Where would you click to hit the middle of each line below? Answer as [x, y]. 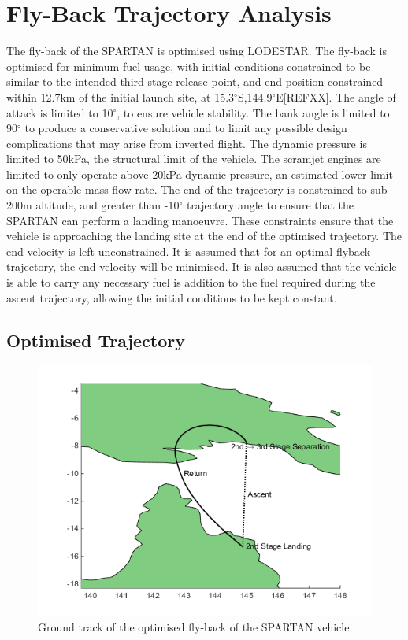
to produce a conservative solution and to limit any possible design [186, 128]
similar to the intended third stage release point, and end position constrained [195, 81]
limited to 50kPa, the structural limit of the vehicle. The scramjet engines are [194, 159]
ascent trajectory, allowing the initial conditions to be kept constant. [172, 297]
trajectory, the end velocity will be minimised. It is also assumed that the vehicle [202, 266]
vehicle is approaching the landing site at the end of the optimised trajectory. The [204, 236]
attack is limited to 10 [60, 112]
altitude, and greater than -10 [108, 205]
